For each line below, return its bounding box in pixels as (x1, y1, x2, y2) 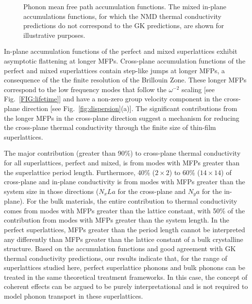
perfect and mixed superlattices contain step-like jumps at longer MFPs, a (4, 65, 225, 75)
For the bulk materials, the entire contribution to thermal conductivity (26, 196, 237, 206)
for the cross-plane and (118, 186, 186, 196)
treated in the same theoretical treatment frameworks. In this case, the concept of (4, 272, 248, 282)
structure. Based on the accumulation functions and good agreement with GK (4, 243, 236, 254)
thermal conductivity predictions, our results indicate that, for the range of (4, 253, 227, 263)
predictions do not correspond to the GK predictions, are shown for (23, 20, 224, 31)
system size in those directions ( (4, 186, 99, 196)
